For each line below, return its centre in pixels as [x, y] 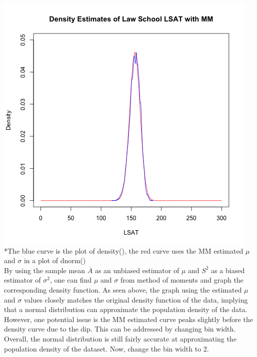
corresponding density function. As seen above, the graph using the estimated [123, 289]
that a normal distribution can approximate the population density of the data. [126, 309]
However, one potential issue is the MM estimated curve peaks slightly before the [128, 319]
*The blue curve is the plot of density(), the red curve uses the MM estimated [124, 250]
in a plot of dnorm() [55, 260]
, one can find [71, 280]
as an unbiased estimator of [137, 270]
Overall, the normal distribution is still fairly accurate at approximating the [120, 338]
